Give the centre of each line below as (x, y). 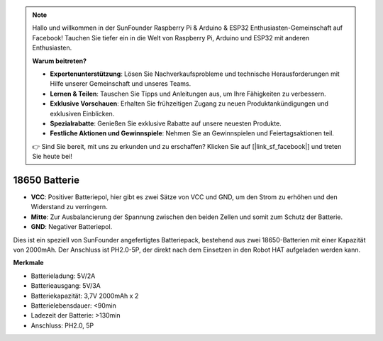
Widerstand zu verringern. (69, 207)
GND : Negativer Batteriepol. (72, 227)
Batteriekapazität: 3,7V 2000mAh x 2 (85, 296)
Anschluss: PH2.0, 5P (62, 325)
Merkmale (28, 263)
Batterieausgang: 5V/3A (66, 286)
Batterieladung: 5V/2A (63, 276)
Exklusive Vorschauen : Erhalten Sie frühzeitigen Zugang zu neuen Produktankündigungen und (189, 104)
